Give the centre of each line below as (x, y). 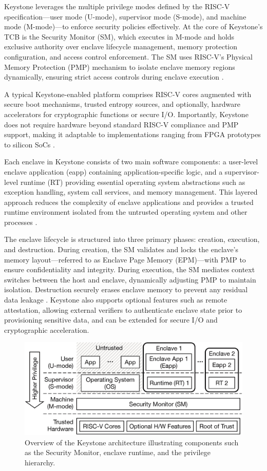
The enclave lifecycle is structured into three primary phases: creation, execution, (132, 239)
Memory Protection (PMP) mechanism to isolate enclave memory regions (120, 67)
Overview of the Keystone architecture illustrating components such (132, 442)
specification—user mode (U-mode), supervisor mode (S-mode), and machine (125, 16)
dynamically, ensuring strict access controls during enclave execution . (114, 77)
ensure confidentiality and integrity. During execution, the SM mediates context (130, 269)
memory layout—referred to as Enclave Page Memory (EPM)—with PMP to (125, 259)
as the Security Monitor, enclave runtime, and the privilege (118, 452)
